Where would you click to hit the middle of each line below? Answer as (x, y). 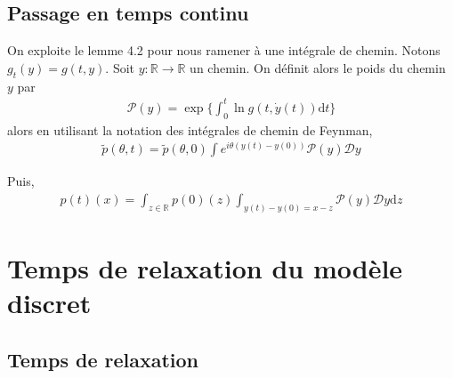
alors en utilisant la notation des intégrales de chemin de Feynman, (190, 129)
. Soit (120, 67)
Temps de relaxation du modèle (205, 267)
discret (49, 303)
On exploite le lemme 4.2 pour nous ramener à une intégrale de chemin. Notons (224, 50)
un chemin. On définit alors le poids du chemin (318, 67)
